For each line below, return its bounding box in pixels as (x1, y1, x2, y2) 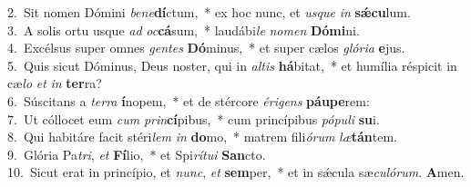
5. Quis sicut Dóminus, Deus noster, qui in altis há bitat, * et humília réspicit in (7, 55, 457, 74)
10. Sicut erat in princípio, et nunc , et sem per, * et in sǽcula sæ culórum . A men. (7, 162, 465, 182)
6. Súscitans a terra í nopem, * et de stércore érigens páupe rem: (7, 91, 370, 110)
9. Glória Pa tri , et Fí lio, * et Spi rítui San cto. (7, 144, 266, 163)
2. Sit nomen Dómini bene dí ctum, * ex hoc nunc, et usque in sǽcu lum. (7, 3, 411, 21)
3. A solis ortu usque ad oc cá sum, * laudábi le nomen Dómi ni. (7, 20, 360, 39)
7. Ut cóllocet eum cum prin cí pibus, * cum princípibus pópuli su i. (7, 109, 380, 128)
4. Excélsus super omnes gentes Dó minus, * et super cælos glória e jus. (7, 38, 405, 57)
